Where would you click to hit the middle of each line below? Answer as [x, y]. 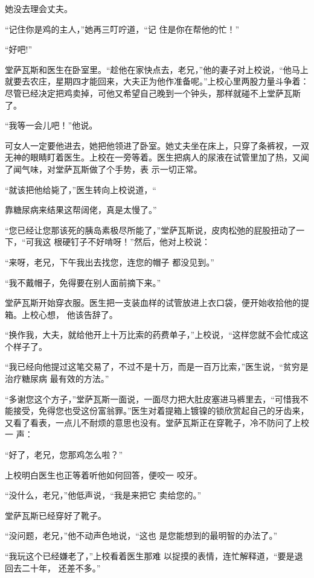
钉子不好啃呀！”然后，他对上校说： [140, 242]
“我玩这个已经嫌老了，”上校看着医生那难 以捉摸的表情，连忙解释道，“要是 [150, 556]
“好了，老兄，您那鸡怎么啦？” [64, 455]
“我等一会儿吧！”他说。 [51, 125]
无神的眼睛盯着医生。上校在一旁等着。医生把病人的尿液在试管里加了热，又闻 [157, 157]
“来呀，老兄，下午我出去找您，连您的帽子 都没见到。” [110, 262]
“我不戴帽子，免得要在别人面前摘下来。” [83, 282]
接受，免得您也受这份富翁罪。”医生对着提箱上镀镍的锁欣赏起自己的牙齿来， [161, 411]
